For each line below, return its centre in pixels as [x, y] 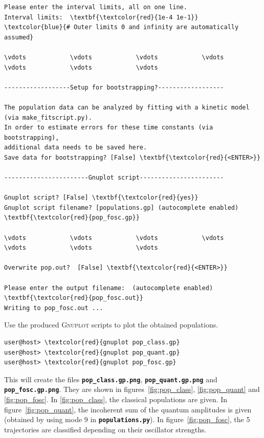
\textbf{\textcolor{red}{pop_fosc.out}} [74, 298]
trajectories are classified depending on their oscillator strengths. [105, 429]
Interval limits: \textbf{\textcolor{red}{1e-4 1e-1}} [101, 17]
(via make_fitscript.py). [48, 117]
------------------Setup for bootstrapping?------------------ [114, 87]
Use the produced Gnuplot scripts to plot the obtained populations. [111, 325]
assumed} [19, 37]
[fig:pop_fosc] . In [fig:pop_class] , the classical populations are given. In [116, 399]
